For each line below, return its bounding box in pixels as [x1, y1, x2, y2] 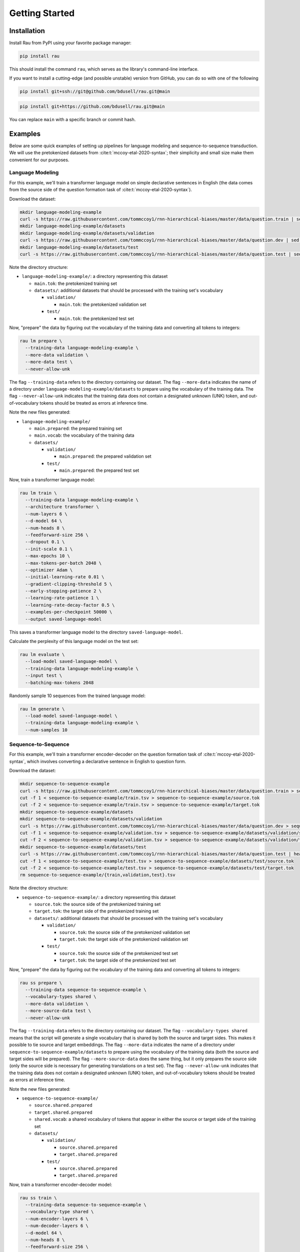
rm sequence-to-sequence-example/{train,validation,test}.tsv [19, 872, 175, 878]
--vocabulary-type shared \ [25, 1209, 94, 1214]
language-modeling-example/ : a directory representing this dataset [21, 273, 168, 279]
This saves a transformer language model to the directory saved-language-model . [9, 629, 183, 635]
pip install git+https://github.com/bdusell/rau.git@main [19, 103, 165, 109]
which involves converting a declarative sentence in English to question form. [26, 758, 186, 764]
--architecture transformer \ [25, 504, 99, 510]
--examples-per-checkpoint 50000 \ [25, 609, 112, 615]
